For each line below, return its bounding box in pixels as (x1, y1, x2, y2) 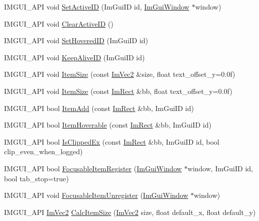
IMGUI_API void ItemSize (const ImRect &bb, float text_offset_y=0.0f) (4, 85, 232, 96)
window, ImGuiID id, (187, 163, 253, 173)
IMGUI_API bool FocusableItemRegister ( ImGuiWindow (4, 163, 182, 173)
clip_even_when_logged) (4, 146, 83, 157)
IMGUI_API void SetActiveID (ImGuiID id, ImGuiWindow (4, 2, 190, 12)
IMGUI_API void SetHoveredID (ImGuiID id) (4, 35, 149, 46)
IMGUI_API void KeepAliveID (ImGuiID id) (4, 52, 145, 62)
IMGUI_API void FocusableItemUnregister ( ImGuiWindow (4, 190, 188, 200)
